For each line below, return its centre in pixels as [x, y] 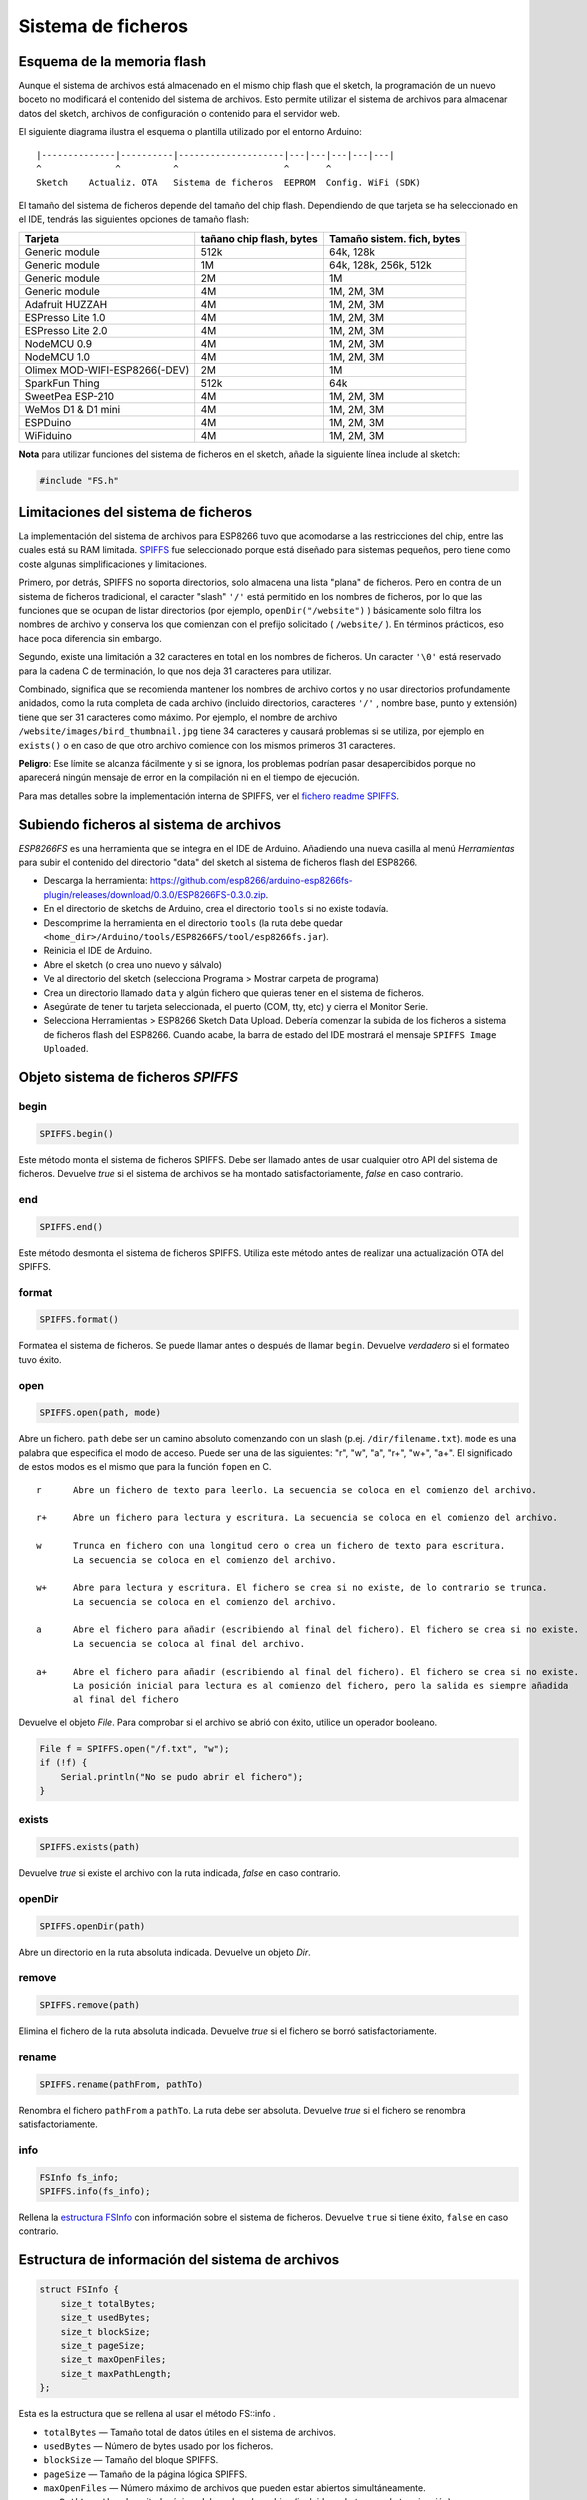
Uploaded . [66, 1049]
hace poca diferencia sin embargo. [90, 638]
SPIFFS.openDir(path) [92, 1926]
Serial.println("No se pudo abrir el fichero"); [182, 1776]
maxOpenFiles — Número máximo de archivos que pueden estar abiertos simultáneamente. [234, 2488]
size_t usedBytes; [105, 2318]
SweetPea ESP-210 [69, 396]
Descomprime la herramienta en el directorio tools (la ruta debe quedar [193, 922]
